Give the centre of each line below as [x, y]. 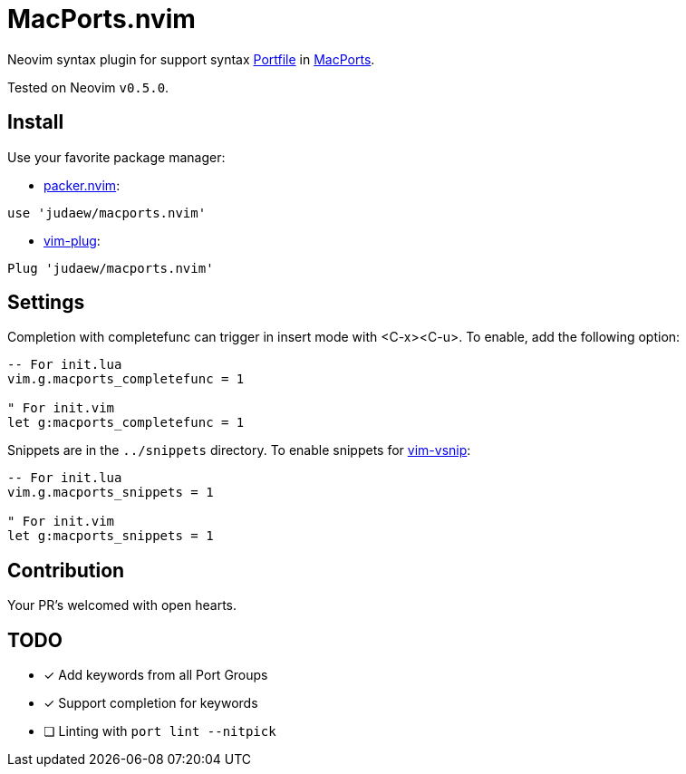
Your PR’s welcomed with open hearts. [122, 605]
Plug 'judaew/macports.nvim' [111, 268]
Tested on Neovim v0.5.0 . [88, 87]
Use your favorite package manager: [116, 157]
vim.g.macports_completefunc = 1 [126, 379]
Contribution [66, 570]
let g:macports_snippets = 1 [111, 536]
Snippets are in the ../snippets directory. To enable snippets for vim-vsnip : [239, 450]
